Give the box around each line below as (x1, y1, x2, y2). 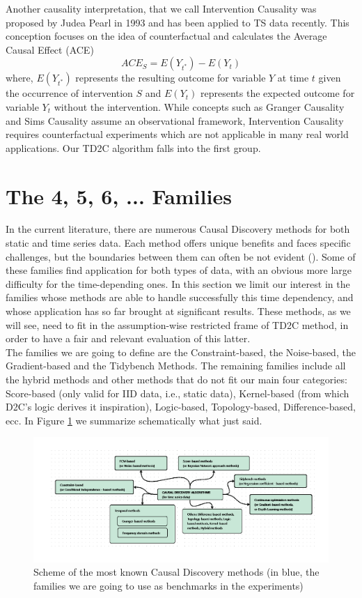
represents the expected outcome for (200, 86, 355, 100)
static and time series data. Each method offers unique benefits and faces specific (6, 236, 351, 250)
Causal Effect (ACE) (6, 42, 94, 56)
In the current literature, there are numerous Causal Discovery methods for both (6, 222, 350, 236)
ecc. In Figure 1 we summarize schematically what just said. (6, 413, 262, 427)
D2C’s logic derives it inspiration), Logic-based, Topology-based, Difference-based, (6, 399, 356, 414)
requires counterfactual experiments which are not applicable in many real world (6, 127, 349, 141)
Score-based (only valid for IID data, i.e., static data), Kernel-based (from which (6, 385, 349, 400)
